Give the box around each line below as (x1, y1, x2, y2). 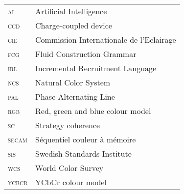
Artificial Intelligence (35, 5, 107, 17)
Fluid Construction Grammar (35, 48, 137, 59)
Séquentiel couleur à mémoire (35, 134, 136, 145)
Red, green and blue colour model (35, 105, 151, 116)
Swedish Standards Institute (35, 148, 132, 159)
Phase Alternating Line (35, 91, 115, 102)
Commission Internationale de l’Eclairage (35, 34, 176, 45)
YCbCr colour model (35, 176, 107, 188)
